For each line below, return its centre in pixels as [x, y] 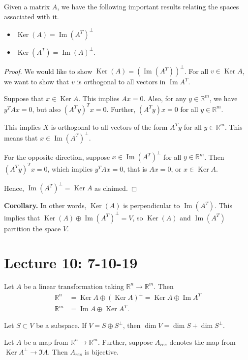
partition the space [32, 228]
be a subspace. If [61, 325]
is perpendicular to [152, 205]
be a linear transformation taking [74, 286]
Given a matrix [27, 6]
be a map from [46, 342]
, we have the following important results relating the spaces [148, 6]
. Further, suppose [125, 342]
